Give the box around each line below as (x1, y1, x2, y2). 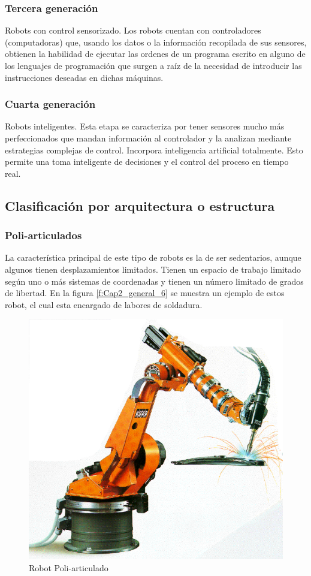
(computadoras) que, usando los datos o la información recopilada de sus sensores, (5, 35, 307, 48)
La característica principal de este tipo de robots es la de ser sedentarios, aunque (5, 251, 301, 264)
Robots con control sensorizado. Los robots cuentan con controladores (5, 24, 261, 37)
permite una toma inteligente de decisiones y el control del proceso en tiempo (5, 155, 289, 168)
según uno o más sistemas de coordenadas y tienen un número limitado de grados (5, 275, 304, 287)
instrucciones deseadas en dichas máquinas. (5, 71, 164, 83)
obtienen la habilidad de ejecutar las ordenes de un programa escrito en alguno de (5, 47, 306, 60)
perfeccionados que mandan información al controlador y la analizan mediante (5, 132, 292, 144)
